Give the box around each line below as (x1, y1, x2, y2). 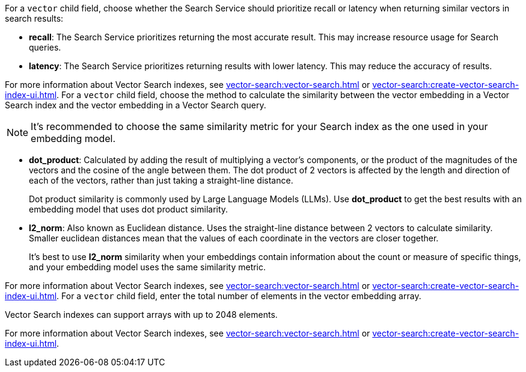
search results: (5, 13, 64, 23)
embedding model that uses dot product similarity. (29, 204, 228, 214)
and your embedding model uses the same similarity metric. (29, 262, 266, 272)
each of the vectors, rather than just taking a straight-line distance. (29, 175, 293, 185)
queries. (29, 42, 61, 52)
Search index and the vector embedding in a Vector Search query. (5, 100, 266, 110)
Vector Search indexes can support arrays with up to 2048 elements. (5, 309, 278, 320)
